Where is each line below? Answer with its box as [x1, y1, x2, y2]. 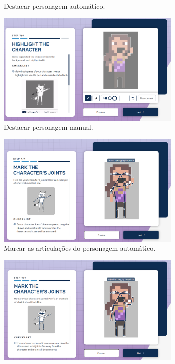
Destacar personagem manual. [4, 122, 93, 132]
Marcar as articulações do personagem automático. [4, 243, 156, 253]
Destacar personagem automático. [4, 1, 105, 11]
